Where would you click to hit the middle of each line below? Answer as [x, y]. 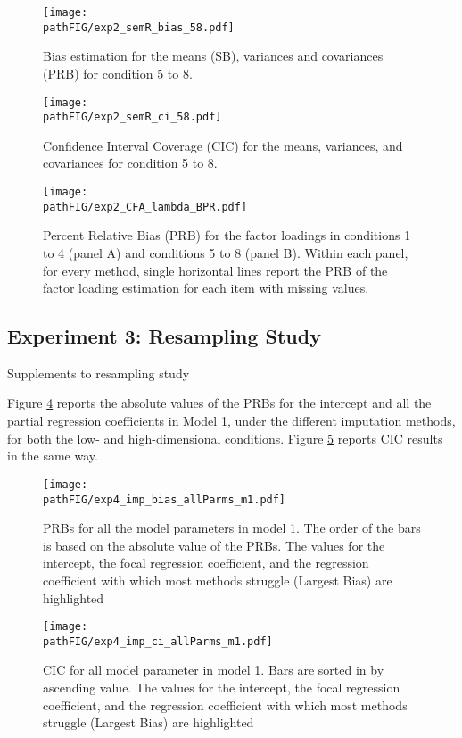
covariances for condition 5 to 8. [130, 163]
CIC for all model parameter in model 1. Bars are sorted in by [214, 670]
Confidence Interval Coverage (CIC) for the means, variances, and [223, 145]
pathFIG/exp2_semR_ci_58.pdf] [132, 117]
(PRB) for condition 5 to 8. [118, 73]
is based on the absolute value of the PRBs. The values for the [214, 545]
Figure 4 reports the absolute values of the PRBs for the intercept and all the [219, 403]
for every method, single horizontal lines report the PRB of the [215, 270]
